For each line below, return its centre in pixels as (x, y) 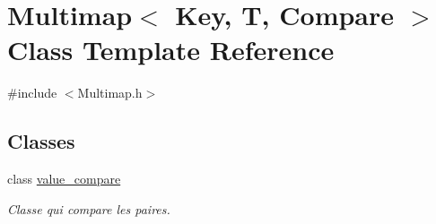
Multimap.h (110, 93)
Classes (41, 141)
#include (32, 93)
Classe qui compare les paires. (89, 208)
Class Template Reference (171, 50)
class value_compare (64, 179)
